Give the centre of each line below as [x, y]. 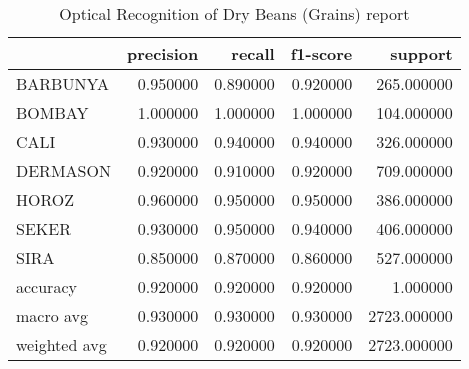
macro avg [52, 315]
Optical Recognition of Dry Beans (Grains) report [234, 13]
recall [253, 53]
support [421, 53]
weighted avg [61, 344]
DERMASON [63, 170]
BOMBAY [52, 112]
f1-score [321, 53]
